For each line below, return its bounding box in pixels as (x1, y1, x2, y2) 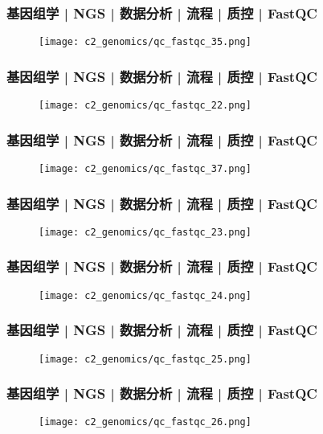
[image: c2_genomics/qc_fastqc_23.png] (39, 226, 251, 238)
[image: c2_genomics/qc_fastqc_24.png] (39, 289, 251, 301)
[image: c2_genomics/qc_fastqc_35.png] (39, 36, 251, 48)
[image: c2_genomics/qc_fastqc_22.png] (39, 100, 251, 112)
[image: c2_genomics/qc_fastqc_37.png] (39, 162, 251, 174)
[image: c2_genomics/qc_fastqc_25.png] (39, 353, 251, 365)
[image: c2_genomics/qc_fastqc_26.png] (39, 416, 251, 428)
